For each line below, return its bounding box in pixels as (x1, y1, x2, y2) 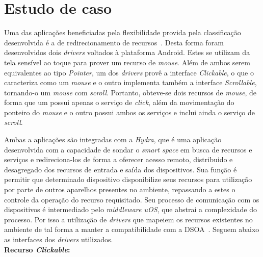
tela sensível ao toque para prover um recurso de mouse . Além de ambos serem (4, 57, 250, 67)
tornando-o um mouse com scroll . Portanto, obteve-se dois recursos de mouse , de (4, 87, 256, 97)
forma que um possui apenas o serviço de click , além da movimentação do (4, 97, 234, 108)
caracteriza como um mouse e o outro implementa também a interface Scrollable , (4, 77, 257, 88)
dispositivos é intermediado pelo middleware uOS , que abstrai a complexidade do (4, 204, 257, 215)
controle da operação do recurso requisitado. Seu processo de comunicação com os (4, 194, 259, 204)
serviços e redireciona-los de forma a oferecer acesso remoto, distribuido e (4, 154, 233, 165)
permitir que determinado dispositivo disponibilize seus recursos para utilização (4, 174, 252, 185)
